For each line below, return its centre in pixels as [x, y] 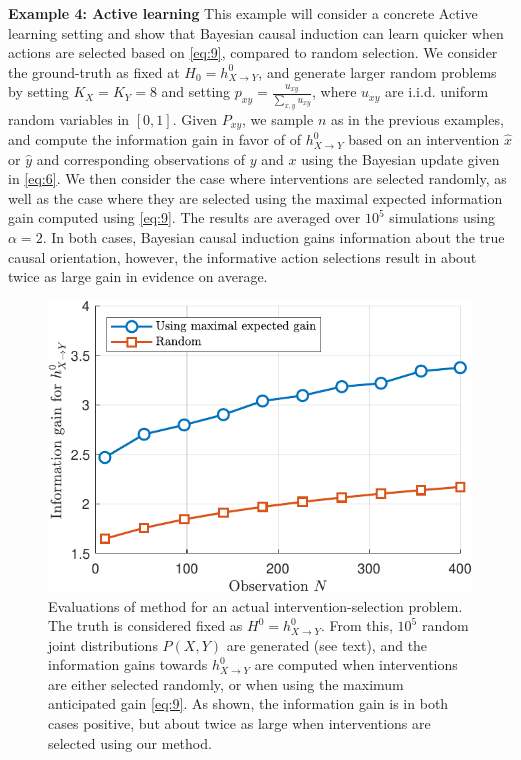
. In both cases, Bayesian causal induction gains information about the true [273, 237]
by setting [38, 91]
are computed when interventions [356, 664]
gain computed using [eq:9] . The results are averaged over [184, 217]
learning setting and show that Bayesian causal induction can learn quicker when [256, 32]
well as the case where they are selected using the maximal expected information [255, 197]
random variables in [69, 118]
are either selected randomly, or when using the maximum [226, 683]
